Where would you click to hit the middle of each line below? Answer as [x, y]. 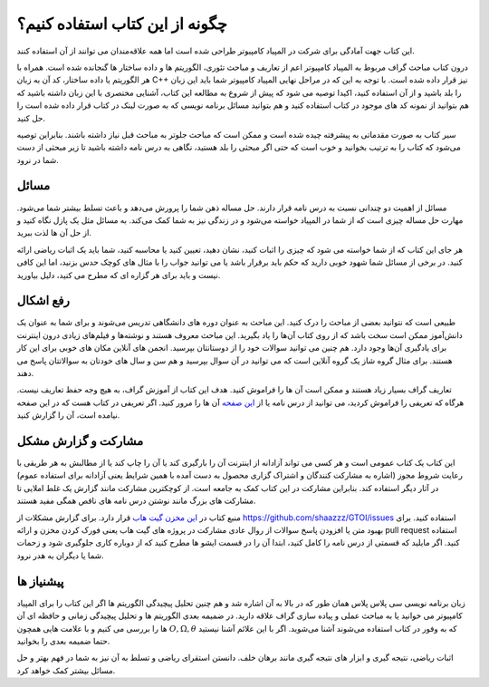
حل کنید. [31, 118]
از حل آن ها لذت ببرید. [54, 233]
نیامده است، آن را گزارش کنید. [68, 415]
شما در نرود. [38, 160]
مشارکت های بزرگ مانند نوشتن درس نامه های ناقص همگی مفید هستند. [136, 501]
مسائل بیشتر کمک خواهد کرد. [66, 670]
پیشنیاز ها [40, 581]
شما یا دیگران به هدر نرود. [60, 555]
